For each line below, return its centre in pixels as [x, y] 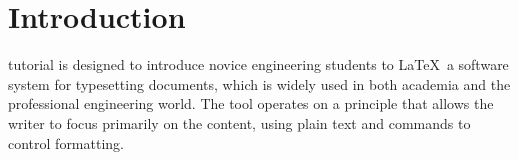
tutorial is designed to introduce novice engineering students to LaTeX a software [258, 64]
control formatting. [66, 142]
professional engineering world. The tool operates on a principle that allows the [251, 103]
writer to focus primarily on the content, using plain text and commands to [239, 122]
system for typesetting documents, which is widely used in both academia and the [259, 83]
